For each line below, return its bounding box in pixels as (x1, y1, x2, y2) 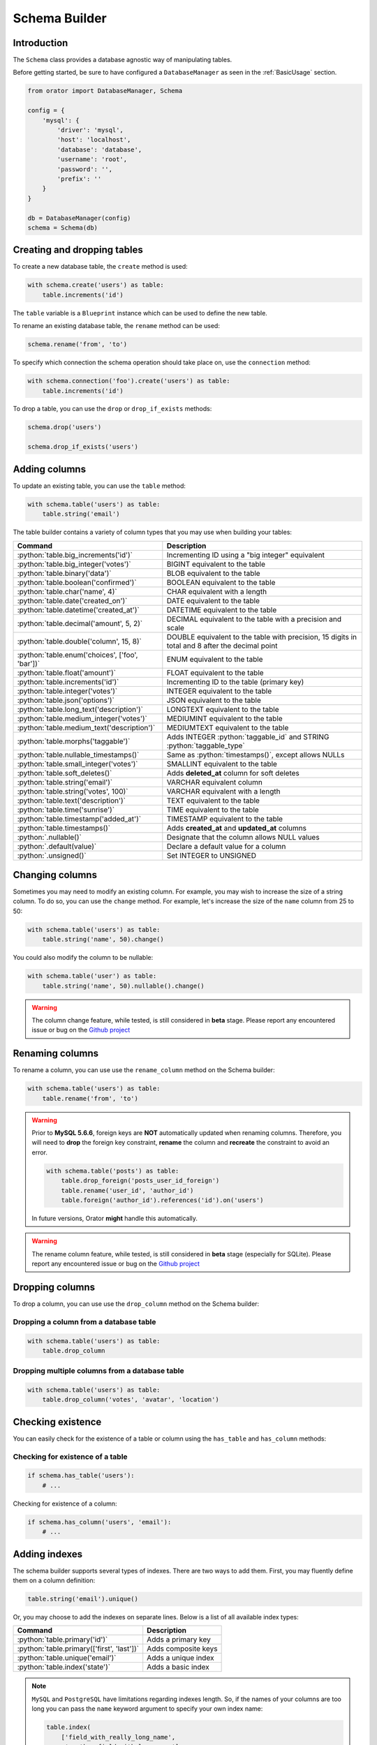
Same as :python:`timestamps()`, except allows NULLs (166, 750, 345, 759)
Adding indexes (13, 1548, 83, 1560)
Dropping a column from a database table (13, 1316, 156, 1326)
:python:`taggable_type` (166, 741, 246, 750)
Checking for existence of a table (13, 1452, 128, 1462)
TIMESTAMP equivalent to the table (166, 814, 283, 824)
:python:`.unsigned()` (17, 850, 87, 860)
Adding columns (13, 463, 87, 475)
